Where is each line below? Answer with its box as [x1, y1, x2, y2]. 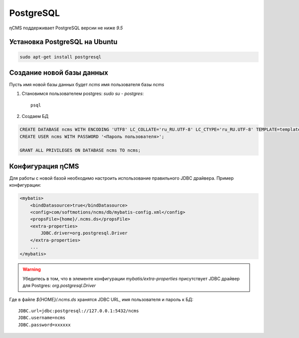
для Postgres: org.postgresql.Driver [22, 283, 96, 289]
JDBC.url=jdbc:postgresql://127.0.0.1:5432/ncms [18, 308, 139, 314]
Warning [22, 266, 41, 272]
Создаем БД [21, 113, 49, 119]
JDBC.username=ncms [18, 315, 66, 321]
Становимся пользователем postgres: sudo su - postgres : [21, 91, 144, 97]
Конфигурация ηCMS [9, 162, 79, 170]
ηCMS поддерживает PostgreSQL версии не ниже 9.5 [9, 25, 123, 31]
